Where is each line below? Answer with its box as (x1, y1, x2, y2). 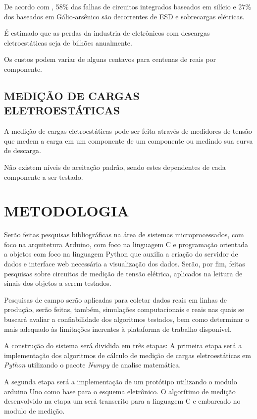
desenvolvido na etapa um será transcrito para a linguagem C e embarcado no (4, 396, 241, 406)
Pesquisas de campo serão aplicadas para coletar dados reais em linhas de (4, 294, 227, 305)
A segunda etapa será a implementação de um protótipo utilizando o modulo (4, 376, 237, 386)
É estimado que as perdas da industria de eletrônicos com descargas (4, 28, 210, 38)
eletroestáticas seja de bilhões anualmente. (4, 37, 132, 48)
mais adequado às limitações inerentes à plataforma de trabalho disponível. (4, 323, 232, 334)
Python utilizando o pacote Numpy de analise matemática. (4, 360, 181, 370)
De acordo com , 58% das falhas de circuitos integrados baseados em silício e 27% (4, 1, 251, 11)
